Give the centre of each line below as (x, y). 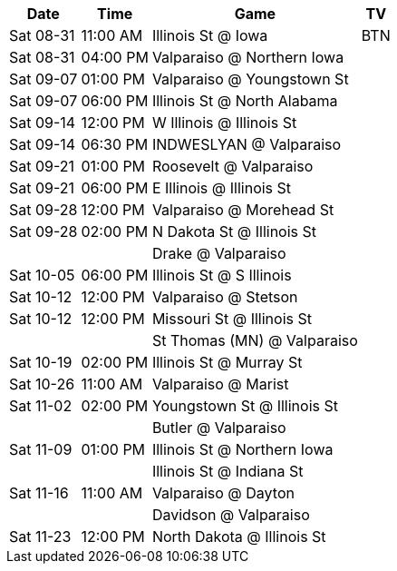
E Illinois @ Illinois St (222, 188)
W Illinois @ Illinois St (224, 123)
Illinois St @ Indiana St (228, 471)
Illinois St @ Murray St (227, 362)
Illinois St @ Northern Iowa (242, 449)
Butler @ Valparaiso (219, 428)
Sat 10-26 (42, 384)
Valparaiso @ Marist (220, 384)
